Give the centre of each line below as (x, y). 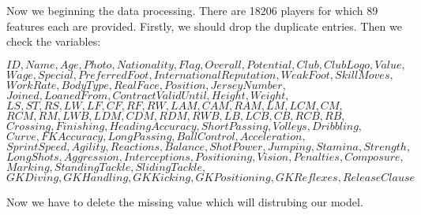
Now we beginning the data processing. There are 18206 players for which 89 (192, 10)
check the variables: (54, 41)
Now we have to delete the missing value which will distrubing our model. (185, 201)
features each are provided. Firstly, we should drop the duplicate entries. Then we (204, 26)
